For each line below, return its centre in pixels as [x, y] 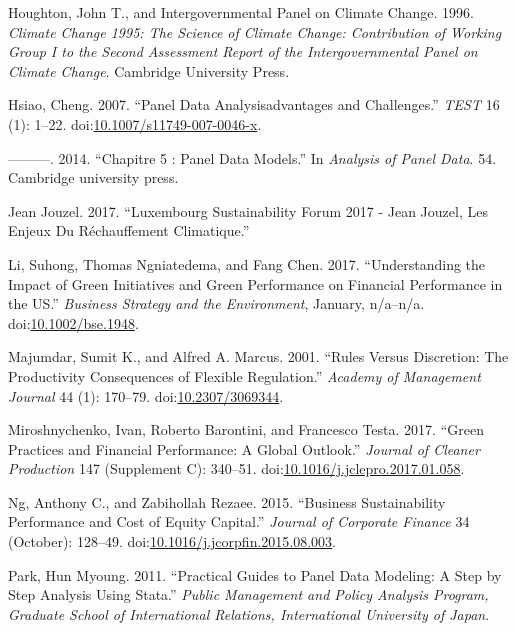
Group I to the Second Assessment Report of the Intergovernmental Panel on [243, 51]
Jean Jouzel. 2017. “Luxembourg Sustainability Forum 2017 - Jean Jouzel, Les [248, 210]
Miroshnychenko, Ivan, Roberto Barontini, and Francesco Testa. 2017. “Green [246, 429]
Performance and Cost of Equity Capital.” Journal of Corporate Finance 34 [239, 521]
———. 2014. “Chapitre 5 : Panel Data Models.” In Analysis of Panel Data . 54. [252, 157]
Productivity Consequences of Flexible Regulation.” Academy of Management [244, 375]
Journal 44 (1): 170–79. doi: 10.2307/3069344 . [146, 395]
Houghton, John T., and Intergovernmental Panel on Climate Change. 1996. [241, 12]
